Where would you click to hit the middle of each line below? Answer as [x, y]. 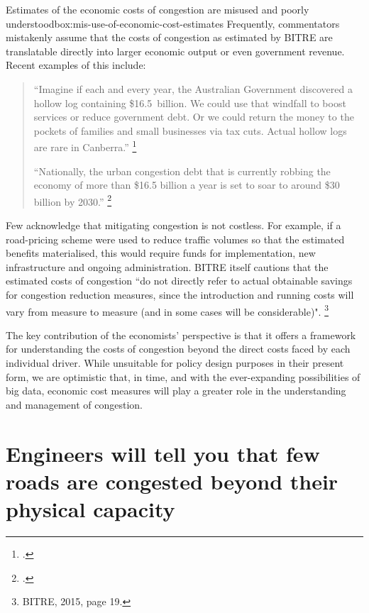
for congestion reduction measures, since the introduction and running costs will [180, 294]
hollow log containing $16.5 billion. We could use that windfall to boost [190, 103]
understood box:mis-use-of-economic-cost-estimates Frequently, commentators [173, 23]
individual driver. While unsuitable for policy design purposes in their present [175, 363]
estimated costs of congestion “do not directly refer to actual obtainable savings [179, 281]
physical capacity [90, 508]
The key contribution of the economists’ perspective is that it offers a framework [181, 335]
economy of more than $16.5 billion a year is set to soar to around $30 [187, 185]
